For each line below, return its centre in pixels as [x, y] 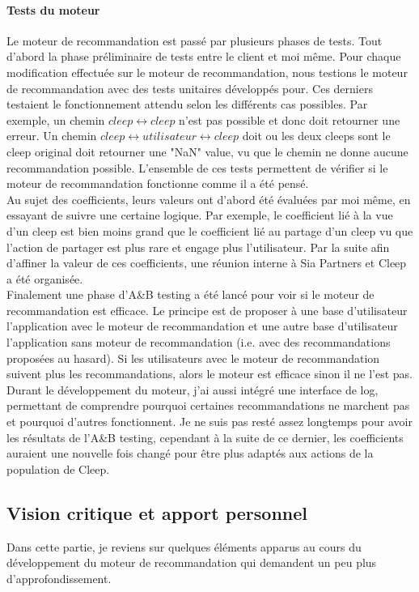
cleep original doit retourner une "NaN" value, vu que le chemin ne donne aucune [207, 151]
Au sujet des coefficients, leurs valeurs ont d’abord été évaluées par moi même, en [209, 199]
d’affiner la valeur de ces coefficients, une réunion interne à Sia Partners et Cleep [207, 263]
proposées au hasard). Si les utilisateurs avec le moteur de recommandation [193, 358]
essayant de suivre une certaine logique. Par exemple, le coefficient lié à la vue [200, 215]
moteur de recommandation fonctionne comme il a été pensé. [158, 183]
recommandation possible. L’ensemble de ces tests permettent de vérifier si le [197, 167]
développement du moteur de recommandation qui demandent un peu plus [192, 562]
